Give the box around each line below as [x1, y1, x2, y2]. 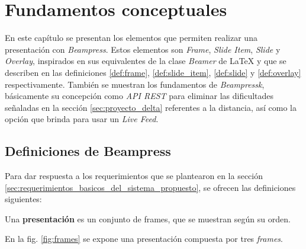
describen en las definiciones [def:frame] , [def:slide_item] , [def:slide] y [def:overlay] [5, 66, 301, 78]
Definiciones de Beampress [5, 142, 171, 160]
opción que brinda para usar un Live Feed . [5, 113, 159, 125]
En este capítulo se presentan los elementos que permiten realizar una [5, 31, 257, 44]
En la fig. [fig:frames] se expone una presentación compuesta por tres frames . [5, 232, 283, 245]
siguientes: [5, 193, 42, 205]
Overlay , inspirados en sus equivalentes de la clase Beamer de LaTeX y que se [5, 55, 286, 67]
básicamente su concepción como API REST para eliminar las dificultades [5, 90, 274, 102]
